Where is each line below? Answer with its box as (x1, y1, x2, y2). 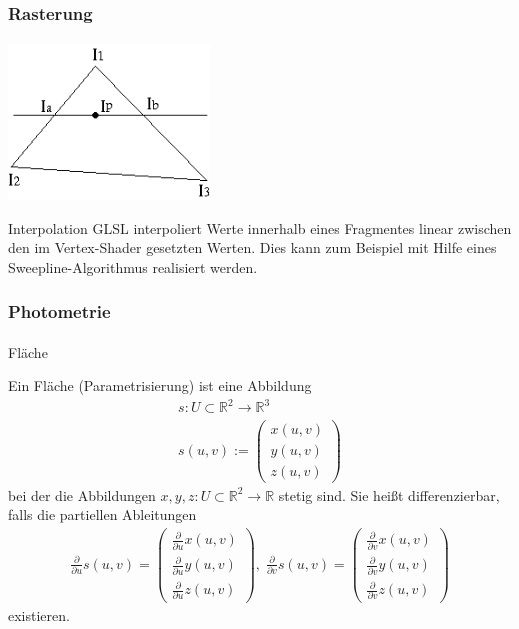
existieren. (8, 604, 70, 625)
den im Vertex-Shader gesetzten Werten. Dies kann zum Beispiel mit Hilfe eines (8, 237, 497, 258)
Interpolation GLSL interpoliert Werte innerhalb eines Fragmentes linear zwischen (8, 217, 512, 238)
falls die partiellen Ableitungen (8, 504, 197, 525)
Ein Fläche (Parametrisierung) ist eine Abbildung (8, 375, 312, 396)
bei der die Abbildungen (8, 484, 156, 505)
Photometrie (8, 299, 111, 324)
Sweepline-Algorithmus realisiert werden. (8, 256, 258, 277)
